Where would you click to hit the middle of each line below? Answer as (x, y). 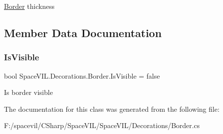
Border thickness (29, 6)
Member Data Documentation (83, 32)
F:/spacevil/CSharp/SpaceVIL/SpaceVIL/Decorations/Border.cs (102, 125)
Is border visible (28, 92)
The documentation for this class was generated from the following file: (112, 109)
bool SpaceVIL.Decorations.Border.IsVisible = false (82, 75)
